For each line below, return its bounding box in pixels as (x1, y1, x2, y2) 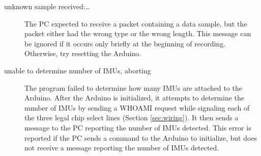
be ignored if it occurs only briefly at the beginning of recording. (24, 38, 226, 48)
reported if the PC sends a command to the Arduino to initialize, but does (24, 132, 257, 143)
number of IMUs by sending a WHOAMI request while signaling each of (24, 102, 250, 113)
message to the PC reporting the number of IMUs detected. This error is (24, 122, 251, 133)
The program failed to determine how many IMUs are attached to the (24, 82, 242, 93)
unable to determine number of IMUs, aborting (4, 65, 151, 75)
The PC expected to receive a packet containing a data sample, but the (24, 18, 247, 29)
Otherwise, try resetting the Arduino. (24, 48, 141, 59)
